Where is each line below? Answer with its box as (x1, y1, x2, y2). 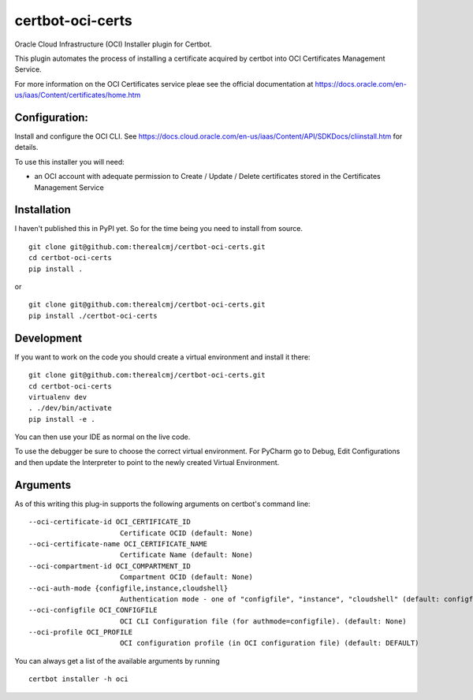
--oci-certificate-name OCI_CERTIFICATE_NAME (28, 539, 208, 548)
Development (14, 331, 83, 344)
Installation (14, 203, 71, 217)
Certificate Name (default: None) (119, 550, 254, 560)
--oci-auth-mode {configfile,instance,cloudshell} (28, 583, 229, 593)
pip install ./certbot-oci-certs (28, 311, 158, 320)
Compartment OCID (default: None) (119, 572, 254, 582)
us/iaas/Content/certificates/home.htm (14, 91, 141, 100)
